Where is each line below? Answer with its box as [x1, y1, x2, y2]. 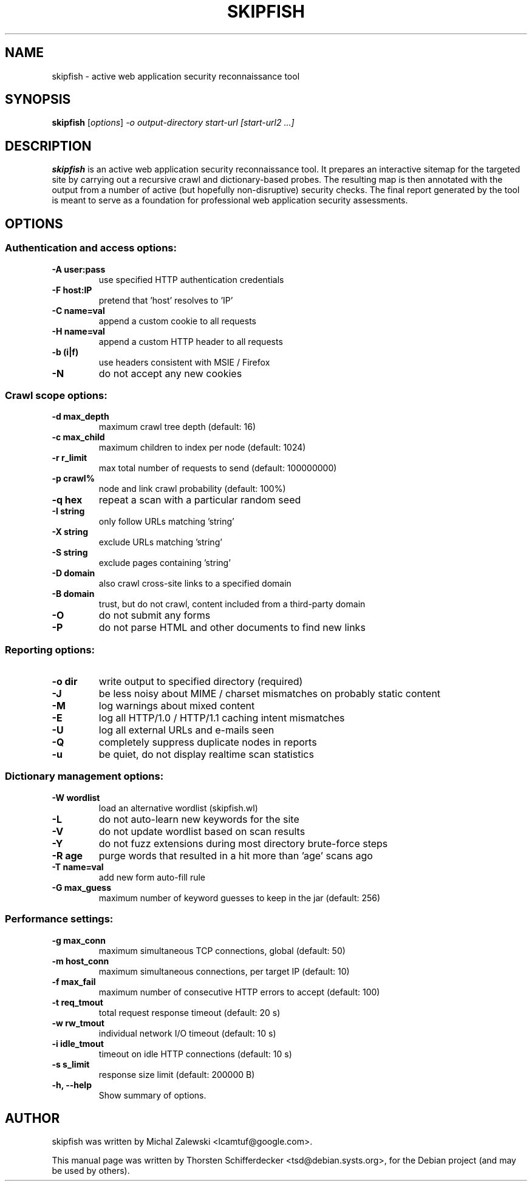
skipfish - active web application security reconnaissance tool [52, 70, 300, 81]
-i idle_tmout [52, 1038, 104, 1049]
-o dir [52, 675, 78, 687]
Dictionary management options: [5, 770, 164, 783]
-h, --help [52, 1079, 92, 1090]
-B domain [52, 588, 95, 599]
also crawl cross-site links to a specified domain [98, 578, 292, 589]
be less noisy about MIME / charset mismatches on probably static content [98, 687, 441, 700]
